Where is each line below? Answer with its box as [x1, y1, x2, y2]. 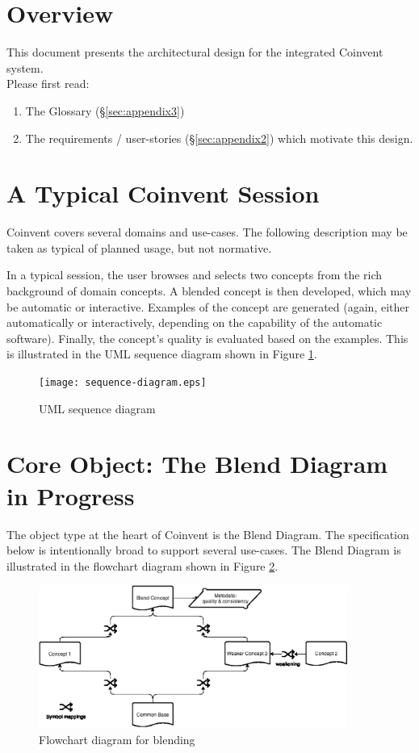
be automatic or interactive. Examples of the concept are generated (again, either [6, 298, 409, 315]
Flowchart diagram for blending [39, 730, 195, 747]
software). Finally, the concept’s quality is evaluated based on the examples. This [6, 329, 409, 346]
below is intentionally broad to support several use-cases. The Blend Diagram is [6, 542, 401, 558]
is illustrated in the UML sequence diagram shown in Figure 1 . [6, 345, 317, 362]
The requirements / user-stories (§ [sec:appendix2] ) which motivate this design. [25, 129, 413, 146]
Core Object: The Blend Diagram [6, 447, 388, 480]
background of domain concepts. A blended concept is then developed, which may [6, 282, 412, 299]
